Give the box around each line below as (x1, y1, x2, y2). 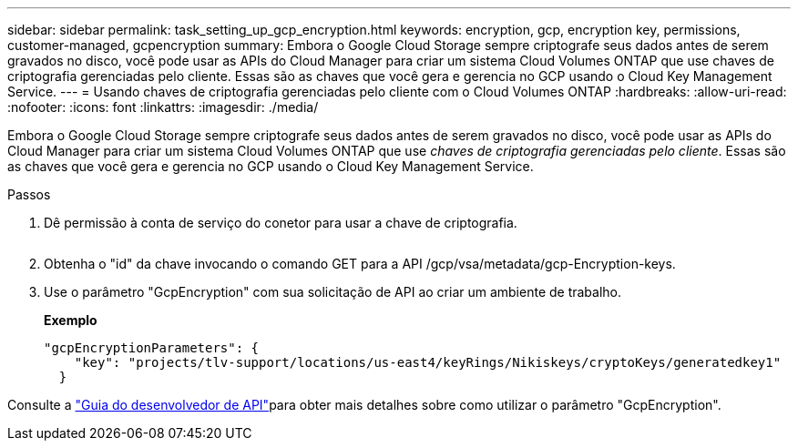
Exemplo (44, 312, 97, 328)
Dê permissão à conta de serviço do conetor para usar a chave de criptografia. (44, 215, 517, 230)
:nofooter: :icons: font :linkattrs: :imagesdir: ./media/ (7, 99, 319, 115)
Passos (7, 187, 51, 202)
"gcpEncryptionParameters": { (44, 341, 260, 355)
